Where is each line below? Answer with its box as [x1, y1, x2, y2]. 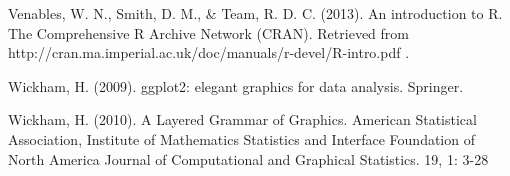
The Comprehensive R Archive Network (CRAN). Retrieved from [8, 22, 409, 43]
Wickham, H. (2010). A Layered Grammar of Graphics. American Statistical [8, 109, 477, 130]
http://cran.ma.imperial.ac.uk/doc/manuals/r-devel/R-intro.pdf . [8, 42, 410, 63]
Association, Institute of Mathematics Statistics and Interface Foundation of [8, 128, 475, 149]
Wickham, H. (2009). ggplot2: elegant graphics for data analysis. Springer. [8, 75, 464, 96]
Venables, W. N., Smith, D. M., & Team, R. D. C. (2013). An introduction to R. [8, 3, 503, 23]
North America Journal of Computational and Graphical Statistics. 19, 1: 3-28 [8, 148, 489, 169]
